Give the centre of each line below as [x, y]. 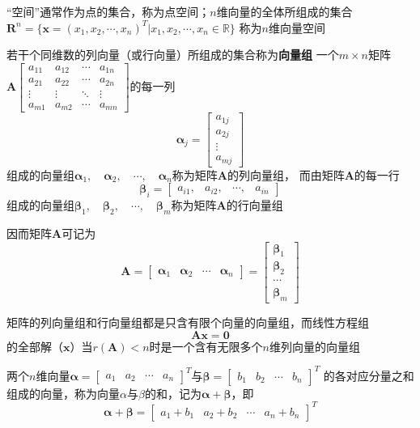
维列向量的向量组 [314, 346]
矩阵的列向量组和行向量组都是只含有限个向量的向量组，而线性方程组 [188, 322]
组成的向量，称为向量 [63, 393]
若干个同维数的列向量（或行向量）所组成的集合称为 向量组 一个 [173, 55]
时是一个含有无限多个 [206, 346]
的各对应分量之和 [369, 375]
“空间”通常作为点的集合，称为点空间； [108, 11]
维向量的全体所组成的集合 [284, 11]
